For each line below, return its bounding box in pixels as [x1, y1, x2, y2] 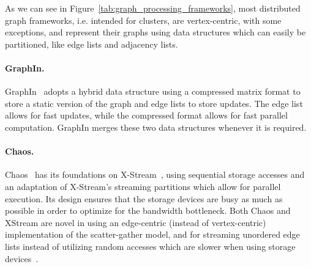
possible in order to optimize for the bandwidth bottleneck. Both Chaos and [5, 204, 291, 217]
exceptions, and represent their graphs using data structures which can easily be [5, 26, 306, 38]
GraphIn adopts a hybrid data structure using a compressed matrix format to [5, 85, 301, 98]
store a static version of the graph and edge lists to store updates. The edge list [5, 97, 303, 109]
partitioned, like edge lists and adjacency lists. [5, 37, 178, 50]
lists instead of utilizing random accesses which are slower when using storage [5, 240, 296, 252]
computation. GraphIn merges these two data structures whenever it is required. [5, 120, 307, 133]
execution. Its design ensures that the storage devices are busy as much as [5, 192, 283, 205]
